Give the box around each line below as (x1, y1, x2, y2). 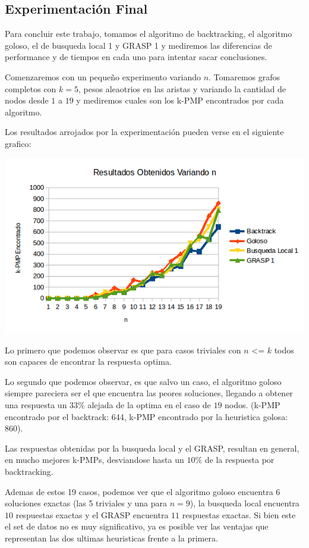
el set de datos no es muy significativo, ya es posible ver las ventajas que (5, 520, 269, 533)
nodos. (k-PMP (225, 398, 280, 411)
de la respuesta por (204, 453, 275, 466)
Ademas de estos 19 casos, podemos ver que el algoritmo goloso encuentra (5, 485, 273, 497)
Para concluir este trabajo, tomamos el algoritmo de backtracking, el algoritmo (5, 27, 292, 40)
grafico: (5, 137, 31, 149)
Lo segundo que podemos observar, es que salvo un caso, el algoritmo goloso (5, 375, 282, 387)
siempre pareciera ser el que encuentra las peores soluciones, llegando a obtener (5, 387, 293, 399)
